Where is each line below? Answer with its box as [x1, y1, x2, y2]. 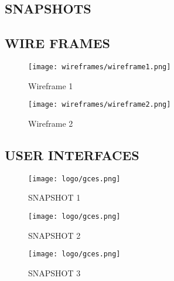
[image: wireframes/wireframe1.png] [28, 62, 171, 71]
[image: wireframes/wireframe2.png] [28, 100, 171, 109]
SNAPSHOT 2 [28, 229, 81, 241]
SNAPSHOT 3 [28, 266, 81, 279]
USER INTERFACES [5, 145, 139, 164]
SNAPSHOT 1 [28, 191, 81, 204]
